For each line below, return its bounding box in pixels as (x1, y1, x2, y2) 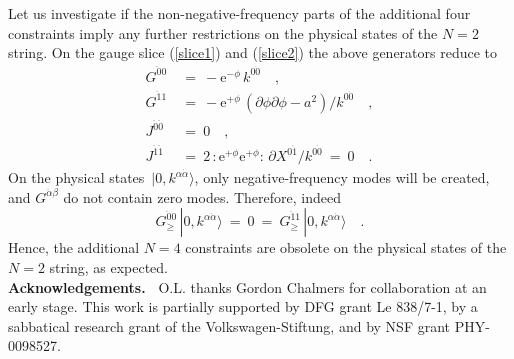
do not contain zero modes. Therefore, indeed (63, 186, 341, 207)
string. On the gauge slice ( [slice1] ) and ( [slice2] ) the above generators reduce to (8, 42, 498, 63)
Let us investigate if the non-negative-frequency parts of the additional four (8, 3, 471, 23)
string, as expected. (49, 256, 168, 277)
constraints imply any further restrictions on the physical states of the (8, 22, 438, 43)
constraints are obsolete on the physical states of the (185, 237, 507, 258)
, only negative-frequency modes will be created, (194, 167, 490, 188)
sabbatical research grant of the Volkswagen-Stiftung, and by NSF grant (8, 315, 451, 336)
